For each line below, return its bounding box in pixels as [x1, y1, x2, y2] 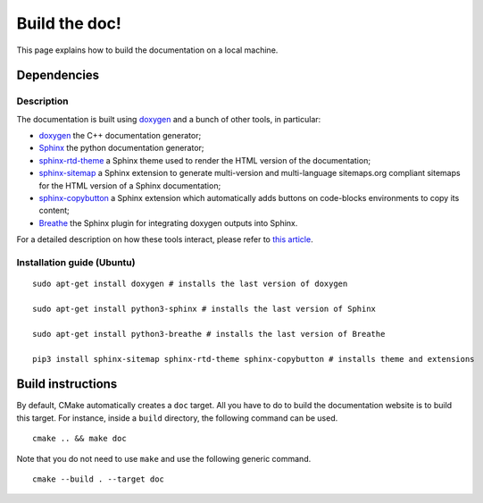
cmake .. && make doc [32, 433, 127, 444]
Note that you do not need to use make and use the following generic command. [16, 453, 312, 464]
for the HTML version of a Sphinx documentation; [38, 180, 221, 191]
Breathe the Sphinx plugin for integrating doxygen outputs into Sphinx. [38, 217, 298, 228]
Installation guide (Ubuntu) [16, 256, 136, 268]
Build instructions [16, 376, 118, 392]
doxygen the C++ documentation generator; [38, 130, 202, 141]
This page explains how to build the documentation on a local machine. [16, 45, 279, 55]
